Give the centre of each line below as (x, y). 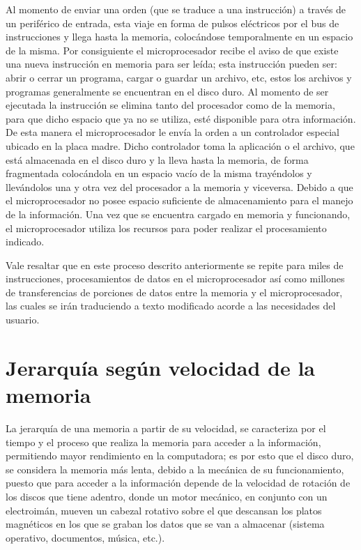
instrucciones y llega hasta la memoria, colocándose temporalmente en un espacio (179, 37)
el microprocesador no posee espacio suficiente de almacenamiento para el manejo (179, 200)
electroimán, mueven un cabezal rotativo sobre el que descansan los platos (164, 510)
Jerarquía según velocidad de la (160, 367)
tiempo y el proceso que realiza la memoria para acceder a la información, (163, 442)
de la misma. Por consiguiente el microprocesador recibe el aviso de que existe (172, 50)
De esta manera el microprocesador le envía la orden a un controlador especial (172, 132)
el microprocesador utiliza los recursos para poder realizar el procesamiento (166, 228)
